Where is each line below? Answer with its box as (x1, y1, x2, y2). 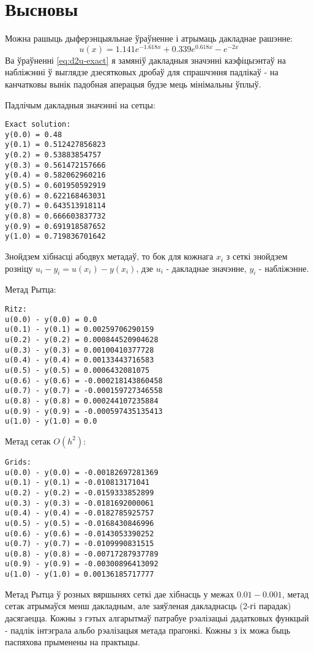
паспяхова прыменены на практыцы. (5, 635, 140, 648)
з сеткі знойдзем (226, 250, 288, 263)
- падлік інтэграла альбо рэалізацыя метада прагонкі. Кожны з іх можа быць (5, 623, 291, 636)
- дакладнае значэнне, (166, 261, 247, 274)
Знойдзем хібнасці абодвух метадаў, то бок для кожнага (5, 250, 214, 263)
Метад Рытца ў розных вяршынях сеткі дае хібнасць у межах (5, 587, 234, 600)
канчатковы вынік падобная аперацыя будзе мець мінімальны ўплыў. (5, 77, 261, 90)
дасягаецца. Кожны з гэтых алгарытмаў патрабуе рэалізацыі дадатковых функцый (5, 611, 309, 624)
